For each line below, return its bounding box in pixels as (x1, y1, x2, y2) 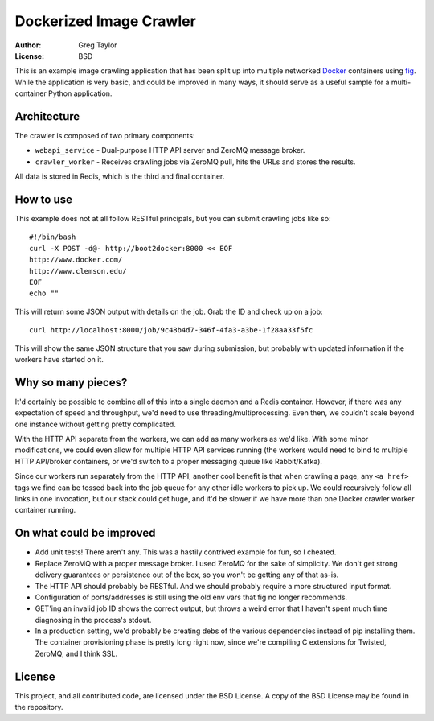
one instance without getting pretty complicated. (14, 419, 176, 429)
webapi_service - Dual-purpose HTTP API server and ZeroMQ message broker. (35, 146, 305, 155)
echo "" (29, 289, 59, 298)
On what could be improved (14, 526, 156, 540)
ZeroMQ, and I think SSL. (35, 649, 118, 658)
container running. (14, 505, 76, 515)
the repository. (14, 702, 63, 712)
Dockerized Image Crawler (14, 12, 196, 30)
